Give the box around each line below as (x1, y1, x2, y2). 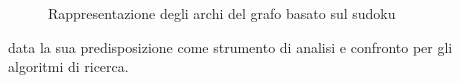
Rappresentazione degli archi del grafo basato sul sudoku (48, 3, 396, 23)
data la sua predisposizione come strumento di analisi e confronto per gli (8, 36, 453, 57)
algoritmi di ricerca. (8, 56, 129, 77)
